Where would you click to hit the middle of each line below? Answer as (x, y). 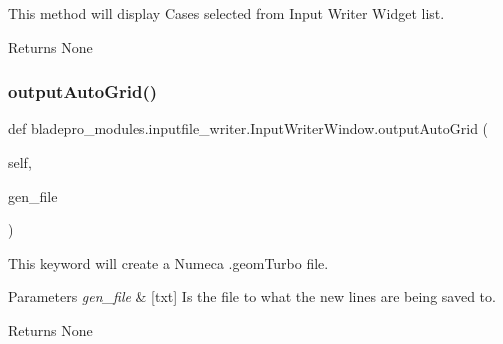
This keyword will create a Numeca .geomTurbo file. (168, 262)
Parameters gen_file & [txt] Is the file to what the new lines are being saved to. (252, 296)
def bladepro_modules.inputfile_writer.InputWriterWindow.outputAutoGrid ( (248, 128)
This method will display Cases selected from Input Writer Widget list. (226, 13)
